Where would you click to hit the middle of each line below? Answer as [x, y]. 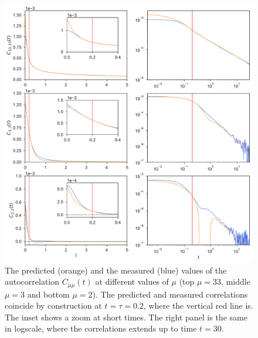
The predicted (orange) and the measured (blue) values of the [116, 270]
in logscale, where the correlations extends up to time [101, 328]
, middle [236, 281]
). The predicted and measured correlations [170, 294]
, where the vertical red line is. [198, 305]
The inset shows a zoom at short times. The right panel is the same [126, 317]
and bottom [48, 294]
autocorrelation [32, 281]
